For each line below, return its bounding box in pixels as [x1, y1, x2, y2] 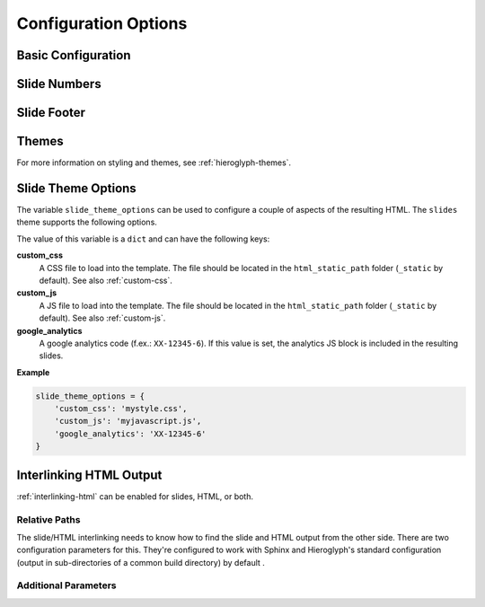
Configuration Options [16, 13, 188, 33]
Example [16, 366, 50, 377]
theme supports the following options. [16, 216, 157, 228]
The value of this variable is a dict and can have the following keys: [16, 233, 270, 244]
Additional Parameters [16, 579, 117, 592]
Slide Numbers [16, 76, 102, 92]
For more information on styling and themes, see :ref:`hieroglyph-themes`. [16, 157, 292, 168]
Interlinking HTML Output [16, 467, 163, 482]
